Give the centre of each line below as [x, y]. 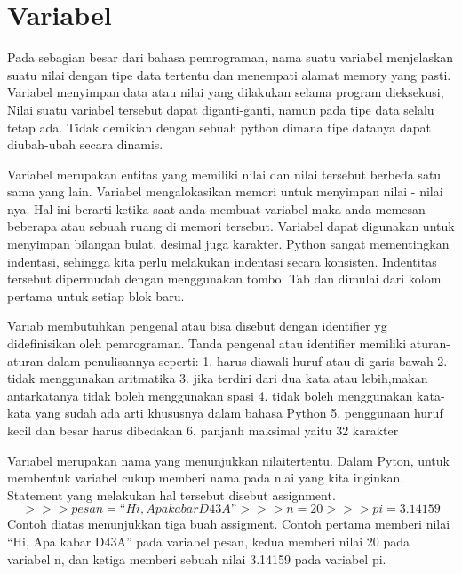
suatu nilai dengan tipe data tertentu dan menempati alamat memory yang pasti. [229, 74]
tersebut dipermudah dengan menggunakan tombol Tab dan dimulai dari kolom [224, 279]
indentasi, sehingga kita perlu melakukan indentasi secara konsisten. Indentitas [222, 261]
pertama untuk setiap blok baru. [96, 295]
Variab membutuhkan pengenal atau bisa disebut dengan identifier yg [197, 326]
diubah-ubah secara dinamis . [85, 144]
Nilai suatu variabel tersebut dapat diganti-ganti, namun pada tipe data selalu [221, 109]
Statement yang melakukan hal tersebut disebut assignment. [171, 494]
